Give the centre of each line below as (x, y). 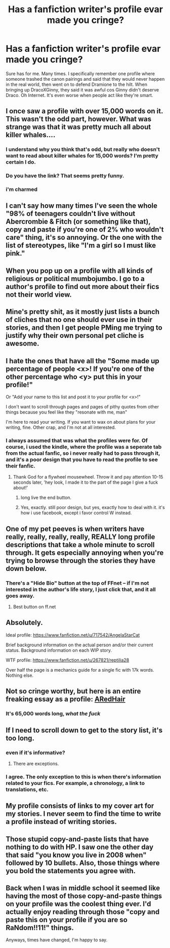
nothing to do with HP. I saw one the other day (80, 847)
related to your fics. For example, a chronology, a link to (75, 783)
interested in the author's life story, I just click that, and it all (81, 589)
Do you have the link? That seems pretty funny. (65, 176)
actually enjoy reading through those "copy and (83, 912)
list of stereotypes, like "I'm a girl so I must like (81, 246)
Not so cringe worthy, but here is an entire (73, 691)
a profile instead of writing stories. (61, 822)
